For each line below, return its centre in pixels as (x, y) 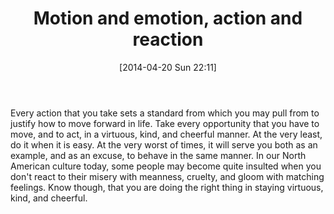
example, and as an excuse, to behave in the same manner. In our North (158, 155)
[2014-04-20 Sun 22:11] (168, 67)
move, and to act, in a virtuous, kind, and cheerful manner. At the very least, (166, 134)
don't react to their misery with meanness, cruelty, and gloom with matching (167, 176)
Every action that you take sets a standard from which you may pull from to (165, 113)
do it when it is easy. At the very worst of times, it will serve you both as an (164, 144)
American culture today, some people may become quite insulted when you (166, 166)
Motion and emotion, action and (168, 18)
